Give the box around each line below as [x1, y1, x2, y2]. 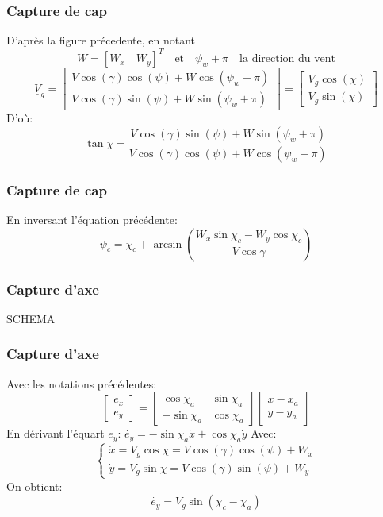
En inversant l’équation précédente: [6, 211, 178, 228]
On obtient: [6, 477, 63, 494]
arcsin [153, 238, 182, 250]
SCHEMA [6, 310, 56, 326]
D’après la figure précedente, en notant [6, 32, 195, 48]
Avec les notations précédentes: [6, 375, 157, 392]
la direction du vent [239, 53, 336, 65]
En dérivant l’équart [6, 425, 105, 442]
